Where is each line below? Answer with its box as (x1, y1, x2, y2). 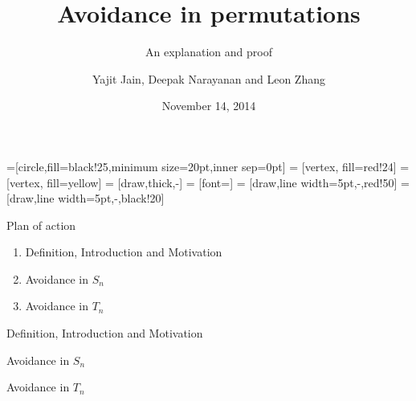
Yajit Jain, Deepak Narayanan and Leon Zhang (92, 70, 325, 87)
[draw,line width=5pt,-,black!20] (6, 190, 165, 207)
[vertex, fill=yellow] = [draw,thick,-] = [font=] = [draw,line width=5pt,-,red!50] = (6, 174, 410, 190)
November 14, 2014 (161, 97, 256, 114)
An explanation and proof (145, 43, 272, 60)
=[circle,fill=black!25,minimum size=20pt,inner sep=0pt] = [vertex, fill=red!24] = (6, 158, 410, 174)
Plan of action (6, 216, 76, 233)
